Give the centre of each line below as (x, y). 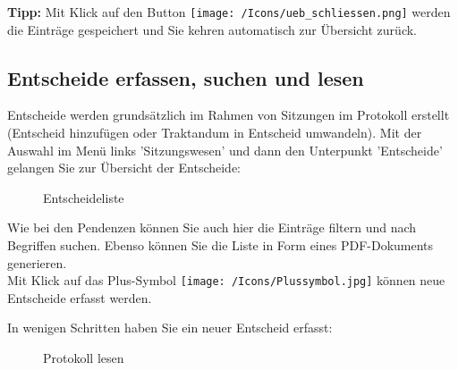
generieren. (37, 262)
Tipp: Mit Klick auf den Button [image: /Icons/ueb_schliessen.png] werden (229, 12)
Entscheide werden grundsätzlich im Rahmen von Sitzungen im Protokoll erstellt (229, 115)
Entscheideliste (84, 197)
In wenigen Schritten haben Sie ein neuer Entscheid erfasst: (170, 328)
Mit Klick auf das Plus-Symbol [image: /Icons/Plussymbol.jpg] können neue (226, 280)
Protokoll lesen (84, 358)
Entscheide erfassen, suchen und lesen (186, 77)
